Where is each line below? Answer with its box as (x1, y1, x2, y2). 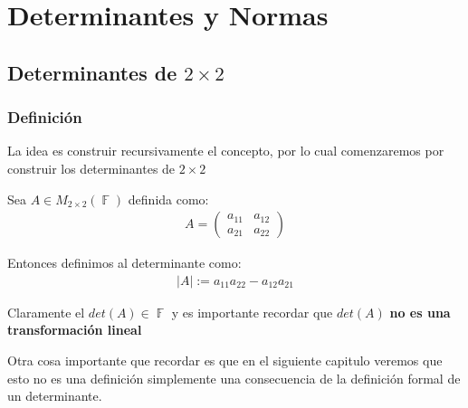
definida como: (128, 189, 209, 208)
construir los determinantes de (7, 158, 176, 177)
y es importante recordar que (171, 302, 333, 321)
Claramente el (7, 302, 85, 321)
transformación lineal (7, 320, 142, 339)
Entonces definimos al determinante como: (7, 253, 242, 272)
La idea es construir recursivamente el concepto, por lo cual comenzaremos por (7, 141, 444, 160)
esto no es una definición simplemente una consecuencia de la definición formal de (7, 368, 461, 387)
